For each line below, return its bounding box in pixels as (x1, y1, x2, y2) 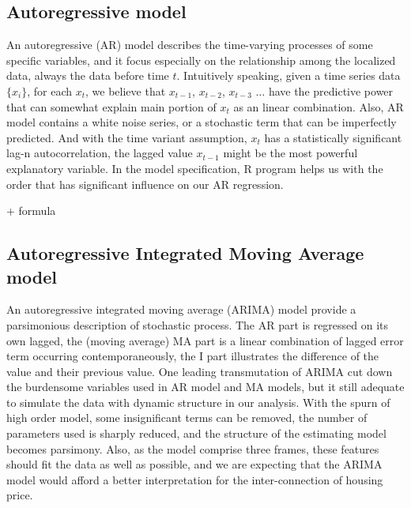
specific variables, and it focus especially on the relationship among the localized (6, 51, 396, 68)
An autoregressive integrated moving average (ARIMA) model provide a (6, 301, 356, 318)
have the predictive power (268, 82, 394, 99)
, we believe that (85, 82, 166, 99)
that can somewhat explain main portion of (6, 98, 217, 115)
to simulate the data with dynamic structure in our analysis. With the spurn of (6, 393, 390, 410)
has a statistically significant (264, 129, 402, 145)
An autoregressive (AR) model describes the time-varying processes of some (6, 36, 373, 53)
